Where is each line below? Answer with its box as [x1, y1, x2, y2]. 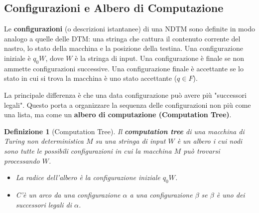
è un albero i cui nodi [177, 136, 243, 146]
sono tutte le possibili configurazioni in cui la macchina [4, 145, 172, 156]
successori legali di [15, 199, 72, 210]
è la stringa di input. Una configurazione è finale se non [75, 52, 244, 63]
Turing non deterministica [4, 136, 84, 146]
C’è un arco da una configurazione [15, 189, 121, 200]
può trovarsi [183, 145, 220, 156]
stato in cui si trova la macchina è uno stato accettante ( [4, 73, 177, 83]
